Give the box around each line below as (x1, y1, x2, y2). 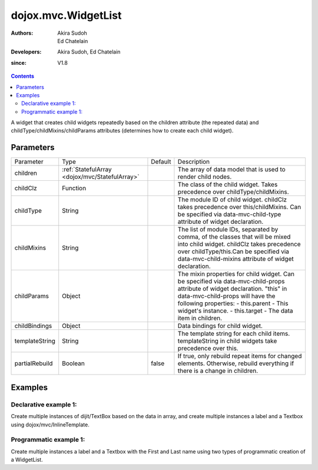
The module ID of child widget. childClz (177, 196, 287, 204)
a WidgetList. (11, 456, 44, 464)
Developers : (11, 48, 42, 55)
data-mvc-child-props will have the (177, 292, 276, 300)
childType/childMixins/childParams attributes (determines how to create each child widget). (11, 127, 234, 134)
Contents (11, 72, 35, 80)
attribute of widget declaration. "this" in (177, 284, 287, 293)
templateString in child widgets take (177, 337, 277, 345)
